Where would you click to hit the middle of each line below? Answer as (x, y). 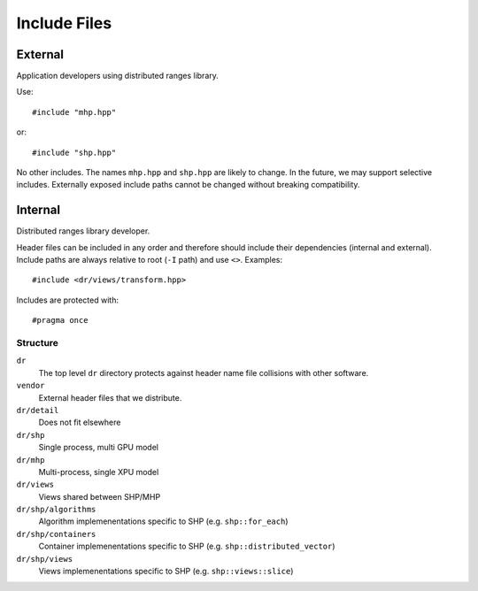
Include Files (64, 23)
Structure (38, 343)
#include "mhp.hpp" (74, 112)
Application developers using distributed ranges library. (117, 76)
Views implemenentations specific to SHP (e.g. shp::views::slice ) (166, 572)
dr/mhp (31, 460)
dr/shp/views (45, 559)
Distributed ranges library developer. (83, 231)
